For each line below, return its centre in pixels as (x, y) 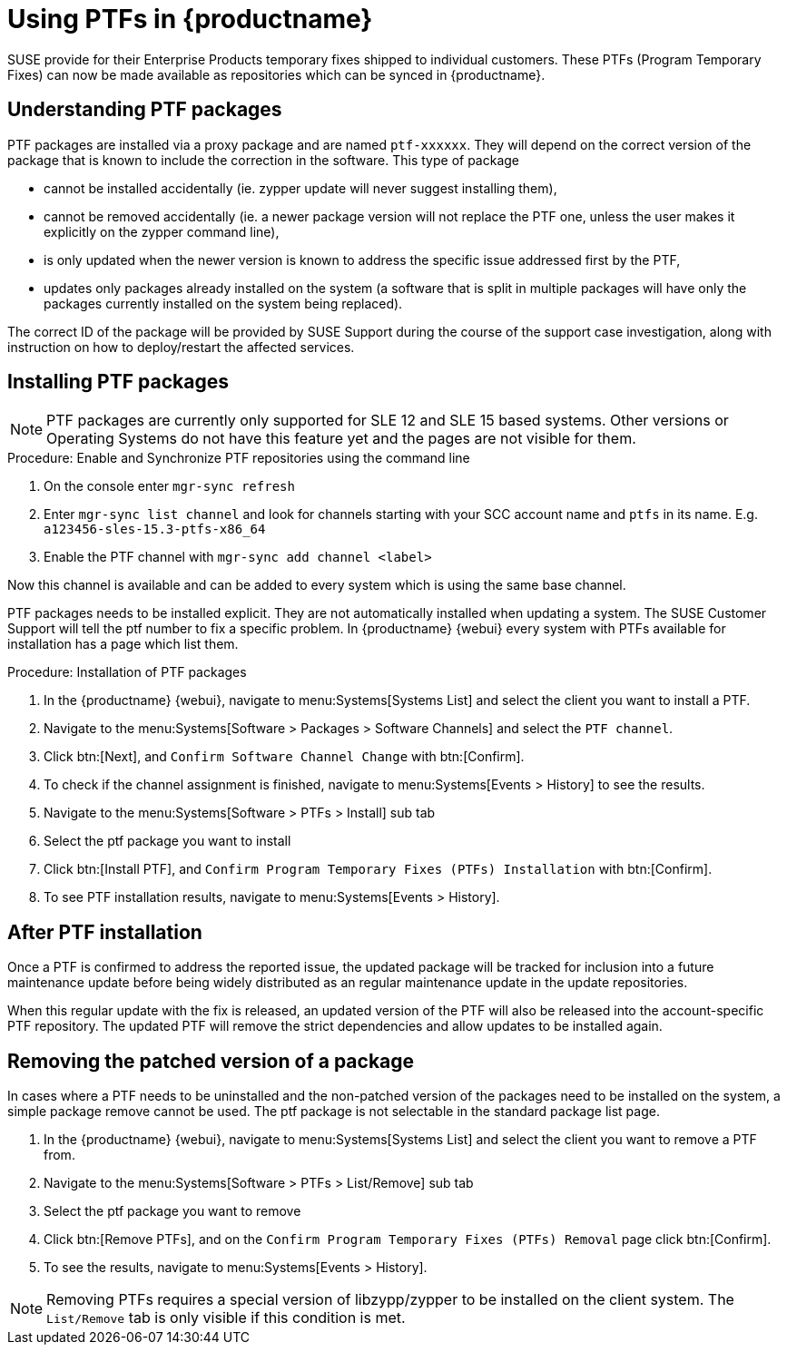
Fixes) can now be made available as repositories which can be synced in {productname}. (276, 74)
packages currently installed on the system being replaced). (223, 303)
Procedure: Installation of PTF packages (127, 672)
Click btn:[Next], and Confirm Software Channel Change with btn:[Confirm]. (284, 757)
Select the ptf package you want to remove (172, 1211)
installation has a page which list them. (123, 644)
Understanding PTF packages (145, 110)
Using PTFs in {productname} (190, 19)
